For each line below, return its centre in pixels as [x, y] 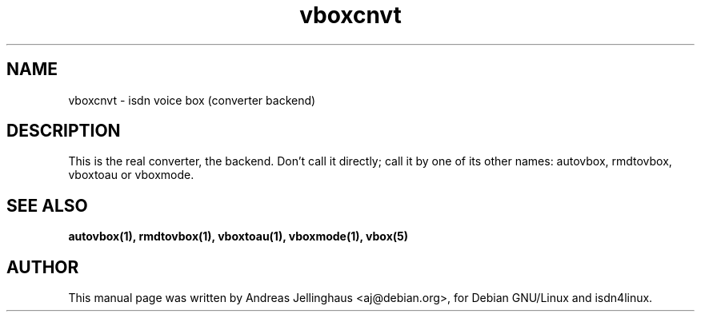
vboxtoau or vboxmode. [131, 175]
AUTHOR [43, 267]
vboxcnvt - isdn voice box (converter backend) [192, 100]
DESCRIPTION [64, 131]
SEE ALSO [47, 205]
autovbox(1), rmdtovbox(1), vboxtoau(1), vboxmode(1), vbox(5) [238, 237]
